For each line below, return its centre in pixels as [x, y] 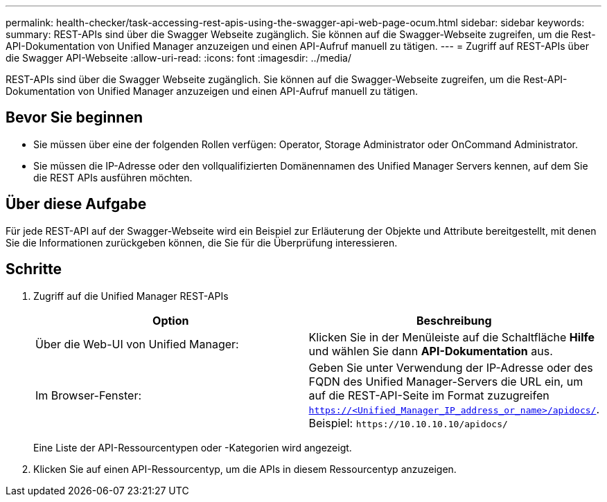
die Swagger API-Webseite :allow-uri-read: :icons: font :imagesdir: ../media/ [178, 58]
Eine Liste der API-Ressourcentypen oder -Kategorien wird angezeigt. [193, 447]
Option [171, 320]
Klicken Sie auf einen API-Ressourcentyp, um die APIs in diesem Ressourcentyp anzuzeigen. [245, 469]
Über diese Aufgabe [76, 204]
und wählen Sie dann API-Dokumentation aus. [431, 351]
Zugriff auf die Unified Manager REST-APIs [131, 296]
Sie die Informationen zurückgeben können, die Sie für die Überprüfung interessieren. [202, 242]
